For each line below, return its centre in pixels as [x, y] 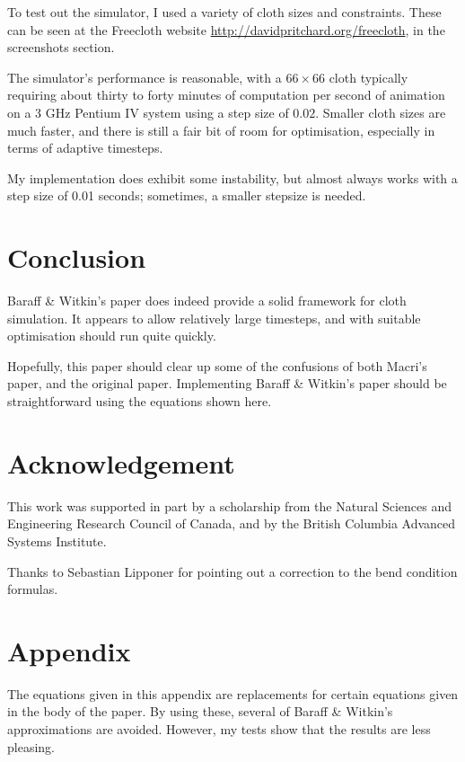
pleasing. [31, 746]
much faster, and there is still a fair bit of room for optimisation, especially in [221, 130]
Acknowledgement [121, 462]
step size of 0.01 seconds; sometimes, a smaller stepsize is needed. [187, 195]
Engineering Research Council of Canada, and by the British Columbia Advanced [232, 523]
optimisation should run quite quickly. [112, 336]
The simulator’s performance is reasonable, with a [145, 77]
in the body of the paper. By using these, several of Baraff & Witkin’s [200, 711]
